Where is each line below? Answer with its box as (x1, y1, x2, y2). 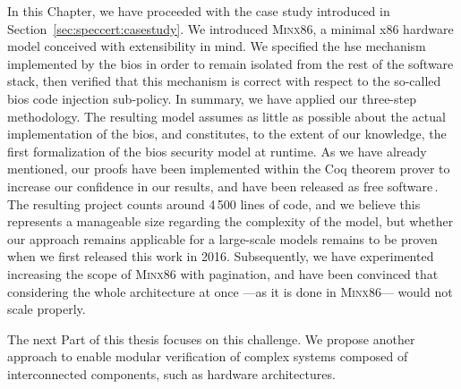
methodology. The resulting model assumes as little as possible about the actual (7, 106, 446, 125)
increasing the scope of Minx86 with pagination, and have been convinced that (7, 264, 439, 283)
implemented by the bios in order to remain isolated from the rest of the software (7, 54, 454, 72)
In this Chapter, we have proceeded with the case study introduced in (7, 2, 390, 20)
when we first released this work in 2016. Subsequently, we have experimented (7, 247, 434, 266)
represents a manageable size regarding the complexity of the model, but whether (7, 212, 454, 231)
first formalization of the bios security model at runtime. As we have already (7, 141, 427, 160)
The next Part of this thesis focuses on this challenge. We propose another (7, 329, 415, 348)
